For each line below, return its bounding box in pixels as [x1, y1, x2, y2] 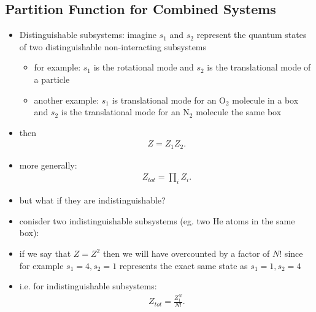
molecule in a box [232, 93, 299, 106]
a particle [34, 72, 70, 85]
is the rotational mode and [93, 61, 194, 74]
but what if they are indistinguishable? [19, 194, 166, 207]
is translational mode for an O [112, 93, 226, 106]
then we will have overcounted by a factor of [102, 247, 270, 260]
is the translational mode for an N [61, 105, 190, 118]
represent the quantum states [196, 28, 307, 41]
